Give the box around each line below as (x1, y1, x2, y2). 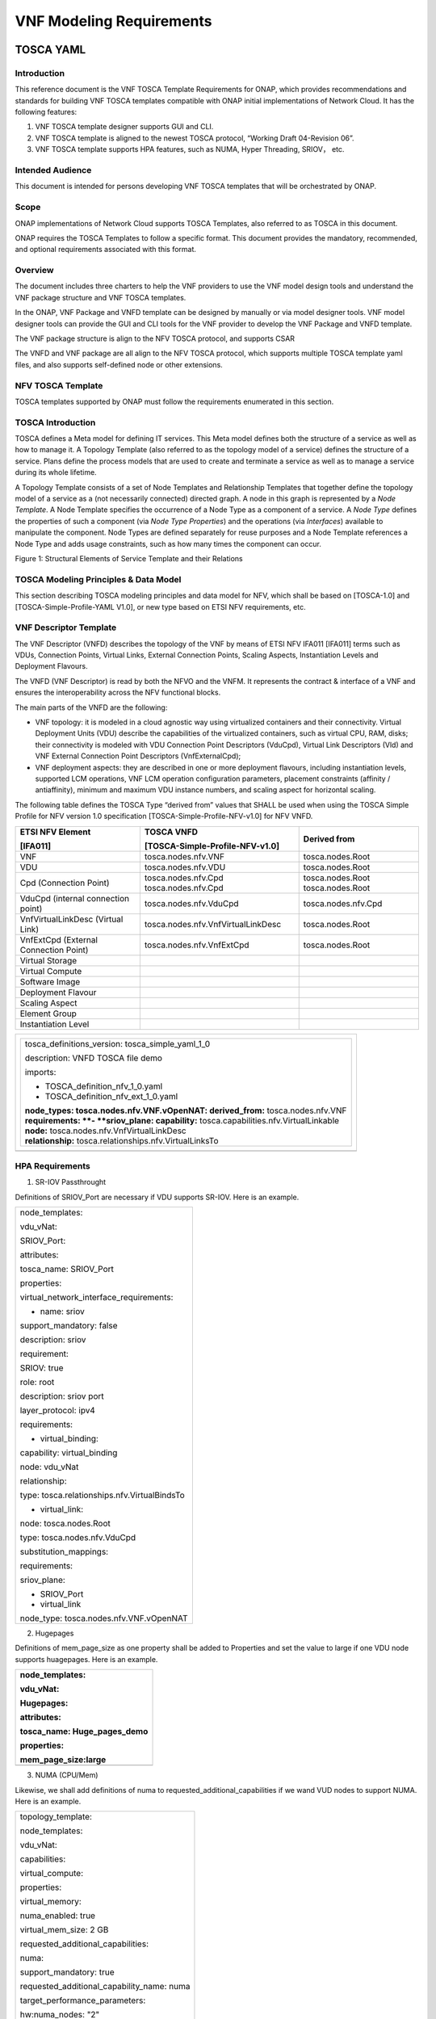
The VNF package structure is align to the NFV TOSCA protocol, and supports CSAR (15, 334, 295, 343)
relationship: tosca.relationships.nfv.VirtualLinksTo (24, 1135, 219, 1146)
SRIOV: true (19, 1362, 64, 1374)
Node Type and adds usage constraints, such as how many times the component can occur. (15, 539, 322, 548)
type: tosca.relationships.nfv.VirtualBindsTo (19, 1490, 185, 1501)
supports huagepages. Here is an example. (15, 1654, 158, 1664)
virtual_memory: (19, 1896, 82, 1908)
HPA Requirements (15, 1160, 90, 1171)
